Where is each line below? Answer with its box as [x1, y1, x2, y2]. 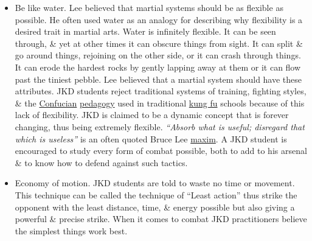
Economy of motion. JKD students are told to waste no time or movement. [15, 176, 295, 189]
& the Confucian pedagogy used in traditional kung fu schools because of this [15, 96, 305, 109]
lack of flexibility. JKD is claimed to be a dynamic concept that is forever [15, 108, 289, 121]
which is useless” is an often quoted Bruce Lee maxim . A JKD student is [15, 132, 287, 145]
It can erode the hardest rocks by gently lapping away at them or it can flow [15, 60, 301, 73]
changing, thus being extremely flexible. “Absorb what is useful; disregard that [15, 120, 305, 133]
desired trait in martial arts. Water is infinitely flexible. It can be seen [15, 25, 276, 38]
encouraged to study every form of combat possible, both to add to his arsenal [15, 144, 307, 157]
